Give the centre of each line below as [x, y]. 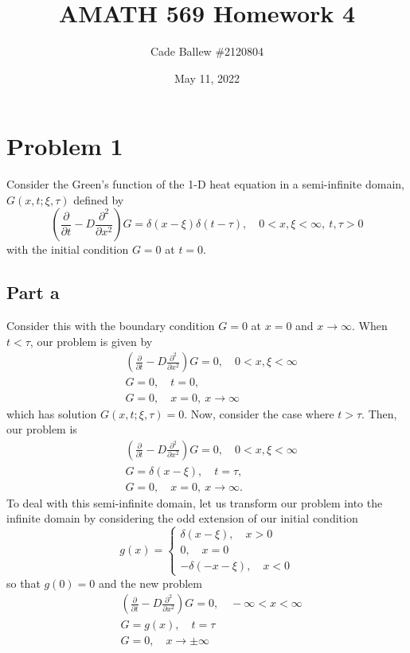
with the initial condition [68, 249]
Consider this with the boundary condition [111, 326]
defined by [99, 199]
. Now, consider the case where [259, 413]
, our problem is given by [91, 341]
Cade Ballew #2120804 [207, 51]
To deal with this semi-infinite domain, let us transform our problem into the [195, 502]
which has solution [52, 413]
